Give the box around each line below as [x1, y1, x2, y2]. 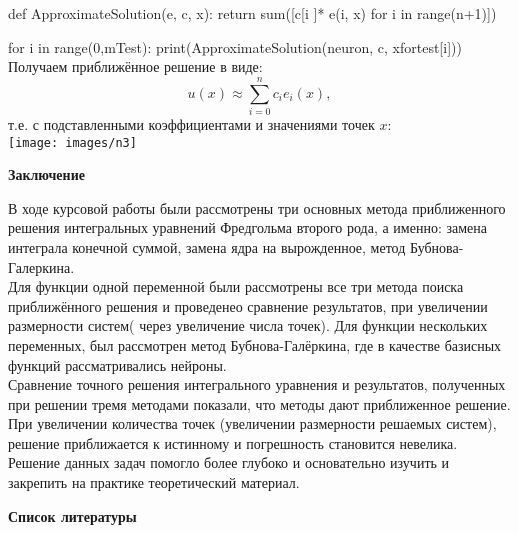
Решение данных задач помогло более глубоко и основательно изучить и [8, 452, 450, 473]
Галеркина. [8, 256, 75, 277]
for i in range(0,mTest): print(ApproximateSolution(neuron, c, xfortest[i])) [8, 36, 462, 57]
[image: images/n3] [8, 135, 137, 150]
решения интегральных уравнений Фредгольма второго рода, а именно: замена [8, 217, 487, 238]
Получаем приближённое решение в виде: [8, 56, 263, 77]
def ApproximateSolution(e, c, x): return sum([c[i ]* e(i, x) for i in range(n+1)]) [8, 3, 497, 23]
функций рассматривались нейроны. [8, 354, 227, 375]
